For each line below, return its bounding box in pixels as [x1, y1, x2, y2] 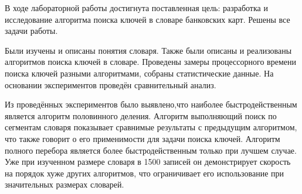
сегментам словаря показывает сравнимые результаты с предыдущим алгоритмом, [5, 121, 297, 133]
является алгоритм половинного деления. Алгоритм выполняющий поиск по [5, 109, 277, 122]
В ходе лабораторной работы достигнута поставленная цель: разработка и [5, 2, 268, 13]
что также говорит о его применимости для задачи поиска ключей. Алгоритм [5, 132, 280, 144]
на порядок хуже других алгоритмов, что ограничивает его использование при [5, 167, 284, 179]
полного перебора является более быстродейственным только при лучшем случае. [5, 144, 297, 156]
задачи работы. [5, 25, 58, 37]
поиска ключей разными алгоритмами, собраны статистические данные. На [5, 67, 274, 79]
